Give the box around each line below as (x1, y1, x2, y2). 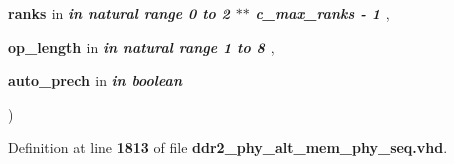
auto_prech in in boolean (8, 70, 182, 91)
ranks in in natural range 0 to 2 (8, 3, 230, 23)
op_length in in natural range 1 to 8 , (8, 36, 275, 57)
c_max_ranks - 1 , (255, 3, 390, 23)
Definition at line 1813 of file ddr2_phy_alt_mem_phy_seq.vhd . (8, 137, 448, 158)
